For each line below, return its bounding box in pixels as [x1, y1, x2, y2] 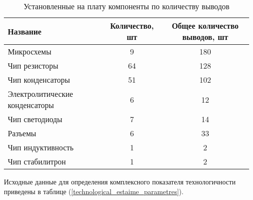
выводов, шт [182, 31, 228, 42]
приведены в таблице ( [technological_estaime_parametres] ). [4, 186, 184, 196]
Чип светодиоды [8, 113, 62, 125]
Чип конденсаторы [8, 74, 70, 85]
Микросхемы [8, 46, 52, 57]
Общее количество [172, 20, 239, 31]
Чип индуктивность [8, 142, 74, 153]
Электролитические [8, 88, 73, 99]
